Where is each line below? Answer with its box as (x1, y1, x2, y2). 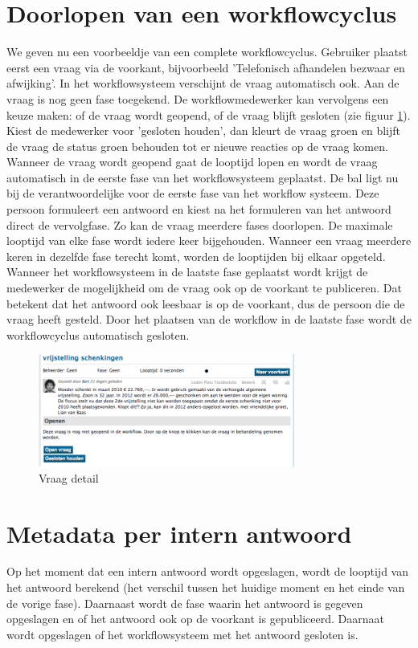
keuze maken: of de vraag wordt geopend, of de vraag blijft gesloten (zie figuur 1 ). (6, 106, 411, 123)
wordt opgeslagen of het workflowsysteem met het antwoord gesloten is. (6, 626, 359, 642)
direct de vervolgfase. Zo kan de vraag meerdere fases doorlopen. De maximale (6, 216, 393, 233)
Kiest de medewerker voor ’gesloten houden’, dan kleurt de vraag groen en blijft (6, 122, 401, 139)
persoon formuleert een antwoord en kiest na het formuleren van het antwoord (6, 201, 391, 218)
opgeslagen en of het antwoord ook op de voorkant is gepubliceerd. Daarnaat (6, 610, 384, 627)
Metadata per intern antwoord (6, 516, 352, 549)
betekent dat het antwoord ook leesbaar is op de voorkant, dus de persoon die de (6, 295, 405, 312)
